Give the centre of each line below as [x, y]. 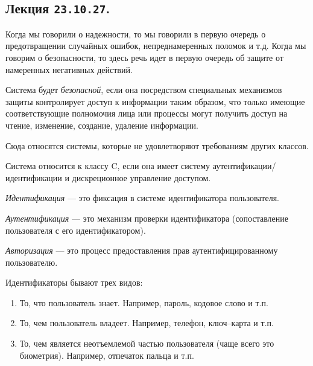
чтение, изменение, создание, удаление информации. [102, 125]
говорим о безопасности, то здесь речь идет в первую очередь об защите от [144, 57]
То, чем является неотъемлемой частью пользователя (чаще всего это [147, 343]
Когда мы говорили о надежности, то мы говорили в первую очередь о [136, 34]
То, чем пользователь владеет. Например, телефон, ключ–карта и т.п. [147, 323]
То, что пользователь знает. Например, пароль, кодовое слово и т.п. [144, 302]
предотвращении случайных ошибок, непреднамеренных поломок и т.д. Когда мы [156, 46]
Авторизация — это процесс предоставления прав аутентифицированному [142, 250]
